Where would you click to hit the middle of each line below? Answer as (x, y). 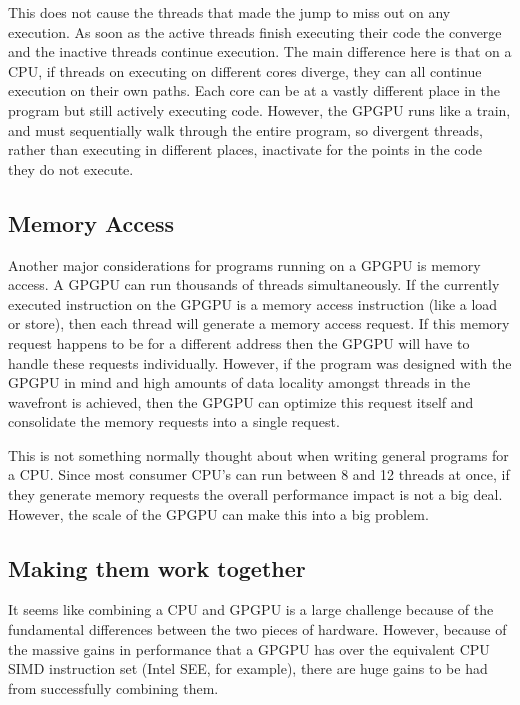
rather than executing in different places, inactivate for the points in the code (245, 149)
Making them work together (157, 567)
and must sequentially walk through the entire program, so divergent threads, (246, 129)
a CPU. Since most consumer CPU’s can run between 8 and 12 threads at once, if (259, 474)
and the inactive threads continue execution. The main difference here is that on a (260, 51)
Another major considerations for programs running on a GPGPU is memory (244, 264)
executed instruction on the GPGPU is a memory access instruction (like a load (253, 303)
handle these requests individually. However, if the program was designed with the (260, 362)
